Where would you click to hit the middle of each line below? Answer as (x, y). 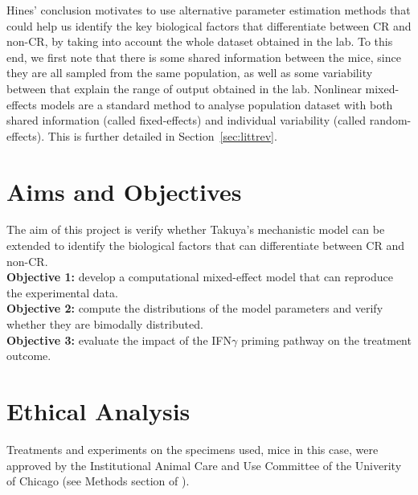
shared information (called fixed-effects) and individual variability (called (186, 120)
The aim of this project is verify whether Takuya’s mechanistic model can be (196, 229)
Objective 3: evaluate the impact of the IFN (119, 340)
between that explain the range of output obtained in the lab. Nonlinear (184, 88)
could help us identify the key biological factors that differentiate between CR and (209, 25)
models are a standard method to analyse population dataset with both (217, 104)
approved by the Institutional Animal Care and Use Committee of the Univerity (204, 465)
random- (390, 120)
